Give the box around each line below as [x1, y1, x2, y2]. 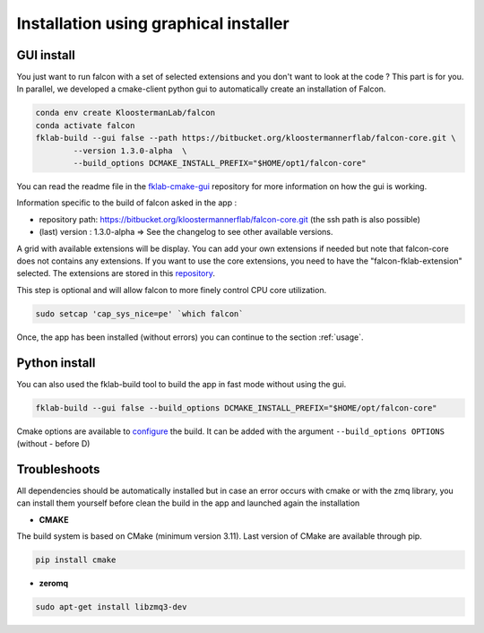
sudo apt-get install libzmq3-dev [35, 602, 187, 611]
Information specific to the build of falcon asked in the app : [16, 197, 238, 208]
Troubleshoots [16, 462, 100, 477]
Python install [16, 355, 96, 370]
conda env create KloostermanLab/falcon [35, 108, 215, 118]
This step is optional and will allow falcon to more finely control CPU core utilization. [16, 284, 327, 295]
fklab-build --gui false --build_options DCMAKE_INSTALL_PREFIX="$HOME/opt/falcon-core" [35, 403, 438, 412]
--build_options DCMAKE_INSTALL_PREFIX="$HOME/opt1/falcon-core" [73, 158, 367, 168]
